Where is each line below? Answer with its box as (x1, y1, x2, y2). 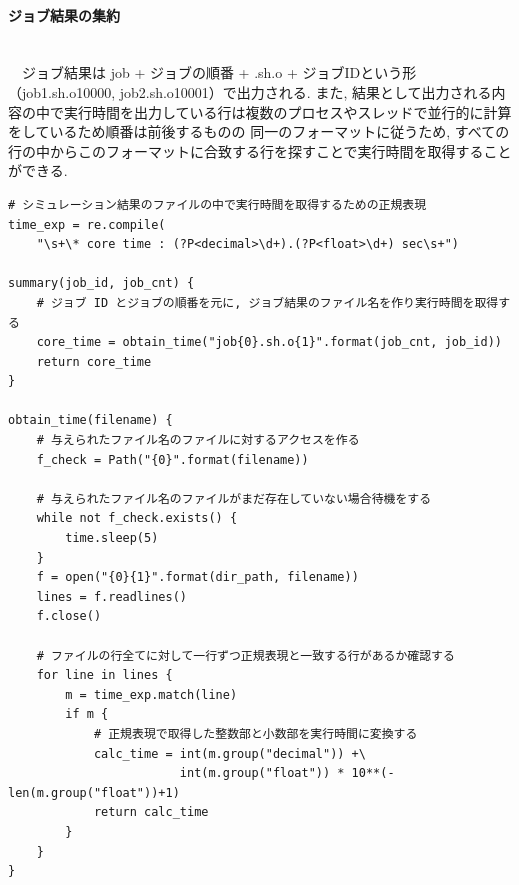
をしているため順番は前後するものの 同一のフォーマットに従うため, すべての (8, 121, 510, 142)
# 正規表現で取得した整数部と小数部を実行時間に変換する (93, 726, 418, 741)
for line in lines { (36, 668, 173, 683)
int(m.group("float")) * (179, 766, 345, 781)
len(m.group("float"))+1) (8, 785, 180, 800)
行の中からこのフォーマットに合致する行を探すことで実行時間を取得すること (8, 140, 512, 161)
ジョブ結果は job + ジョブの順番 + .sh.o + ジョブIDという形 (21, 62, 417, 83)
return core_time (36, 354, 152, 369)
